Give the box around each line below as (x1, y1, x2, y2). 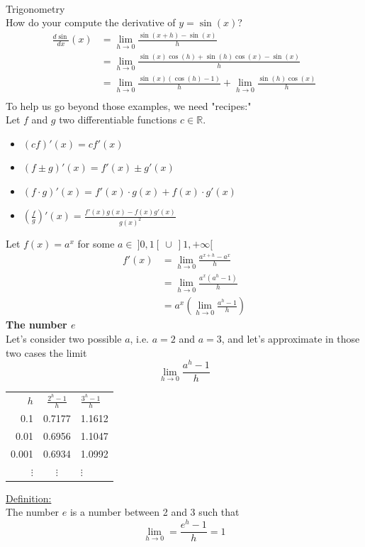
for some (77, 236, 115, 250)
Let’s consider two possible (6, 331, 122, 346)
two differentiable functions (59, 112, 177, 127)
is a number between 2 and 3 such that (69, 504, 240, 519)
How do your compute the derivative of (6, 15, 176, 30)
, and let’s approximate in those (221, 331, 360, 346)
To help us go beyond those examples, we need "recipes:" (6, 98, 252, 113)
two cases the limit (6, 345, 87, 360)
